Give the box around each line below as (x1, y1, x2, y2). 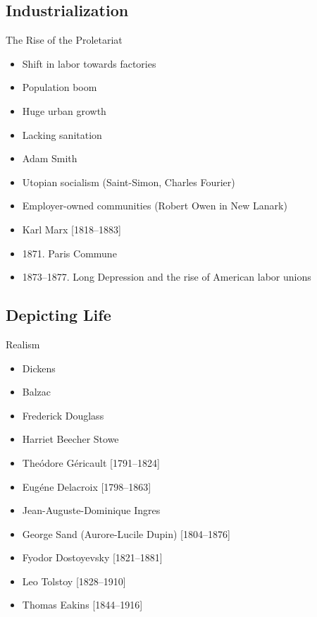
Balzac (22, 384, 51, 399)
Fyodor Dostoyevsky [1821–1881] (22, 550, 163, 565)
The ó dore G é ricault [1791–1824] (22, 455, 160, 470)
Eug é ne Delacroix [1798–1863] (22, 479, 151, 494)
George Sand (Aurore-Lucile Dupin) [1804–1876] (22, 526, 230, 541)
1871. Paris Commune (22, 245, 117, 260)
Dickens (22, 360, 56, 375)
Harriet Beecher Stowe (22, 432, 119, 446)
